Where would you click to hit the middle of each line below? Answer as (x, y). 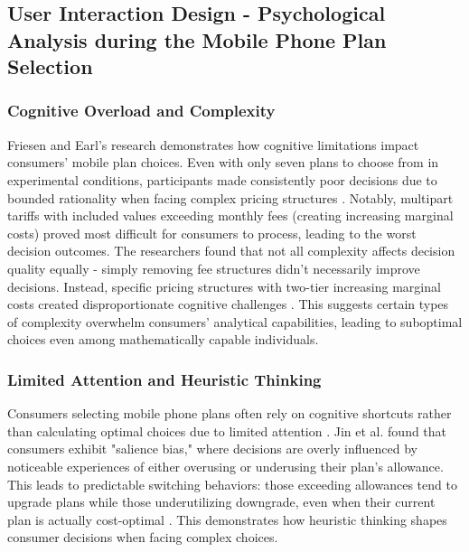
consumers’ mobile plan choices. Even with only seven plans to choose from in (223, 162)
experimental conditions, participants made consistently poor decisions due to (222, 179)
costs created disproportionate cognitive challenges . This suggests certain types (228, 304)
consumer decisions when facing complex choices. (143, 537)
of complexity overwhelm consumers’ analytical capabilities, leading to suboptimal (235, 321)
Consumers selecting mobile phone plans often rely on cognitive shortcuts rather (230, 413)
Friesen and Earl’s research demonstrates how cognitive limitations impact (213, 144)
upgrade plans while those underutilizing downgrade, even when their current (221, 502)
